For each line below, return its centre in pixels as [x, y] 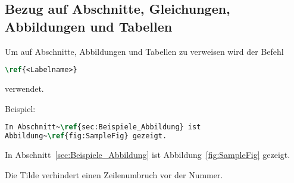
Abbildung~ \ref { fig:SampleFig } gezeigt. [86, 136]
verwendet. [24, 89]
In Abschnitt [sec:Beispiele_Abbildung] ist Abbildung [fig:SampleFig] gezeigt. [148, 154]
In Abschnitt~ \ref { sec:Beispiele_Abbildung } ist [103, 127]
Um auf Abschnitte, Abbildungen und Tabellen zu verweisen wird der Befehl [144, 51]
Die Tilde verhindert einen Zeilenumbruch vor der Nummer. [114, 174]
